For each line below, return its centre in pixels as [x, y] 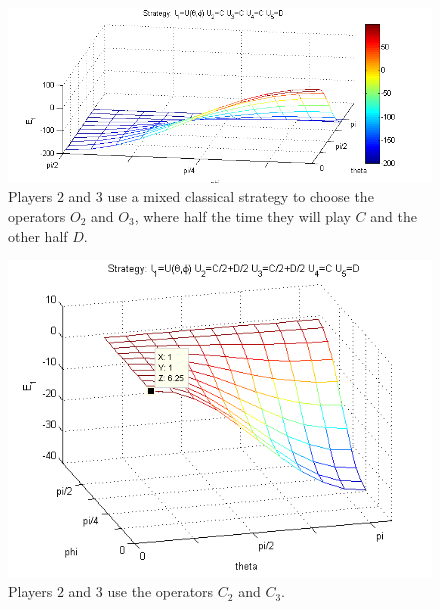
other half [38, 235]
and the [393, 215]
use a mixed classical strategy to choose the [240, 196]
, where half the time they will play [242, 215]
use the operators [160, 591]
